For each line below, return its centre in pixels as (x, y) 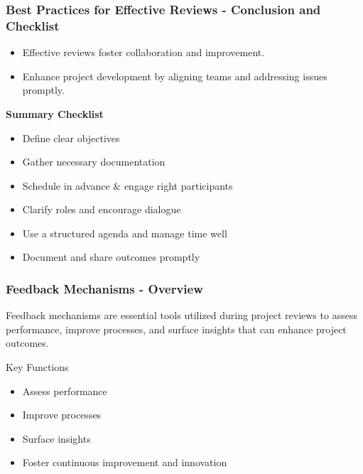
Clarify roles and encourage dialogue (102, 209)
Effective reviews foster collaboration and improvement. (143, 52)
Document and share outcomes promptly (111, 257)
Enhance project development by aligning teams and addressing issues (175, 76)
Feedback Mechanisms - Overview (104, 289)
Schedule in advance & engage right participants (128, 185)
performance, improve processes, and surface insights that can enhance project (176, 329)
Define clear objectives (71, 138)
